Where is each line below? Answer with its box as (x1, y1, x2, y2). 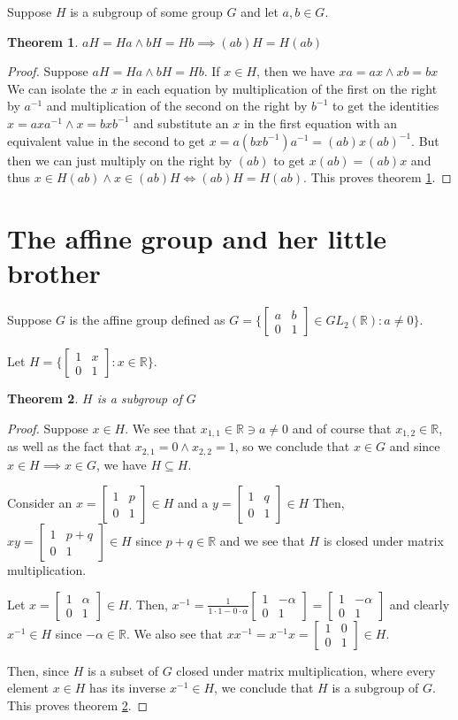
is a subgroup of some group (70, 3, 223, 20)
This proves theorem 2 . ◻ (7, 695, 149, 714)
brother (7, 255, 101, 291)
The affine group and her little (7, 219, 386, 256)
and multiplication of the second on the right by (46, 96, 308, 115)
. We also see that (126, 624, 223, 642)
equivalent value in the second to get (7, 131, 206, 149)
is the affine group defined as (69, 310, 225, 329)
